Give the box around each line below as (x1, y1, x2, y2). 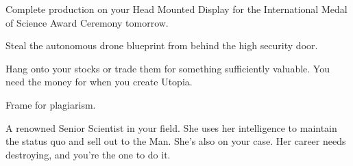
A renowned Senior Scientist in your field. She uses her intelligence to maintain (5, 120, 337, 135)
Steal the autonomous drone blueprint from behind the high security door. (5, 38, 318, 53)
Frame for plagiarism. (5, 97, 96, 111)
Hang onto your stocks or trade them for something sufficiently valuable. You (5, 61, 330, 75)
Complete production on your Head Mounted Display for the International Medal (5, 2, 348, 16)
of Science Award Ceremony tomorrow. (5, 15, 169, 29)
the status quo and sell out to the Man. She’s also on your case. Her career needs (5, 134, 346, 148)
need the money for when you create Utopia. (5, 74, 193, 89)
